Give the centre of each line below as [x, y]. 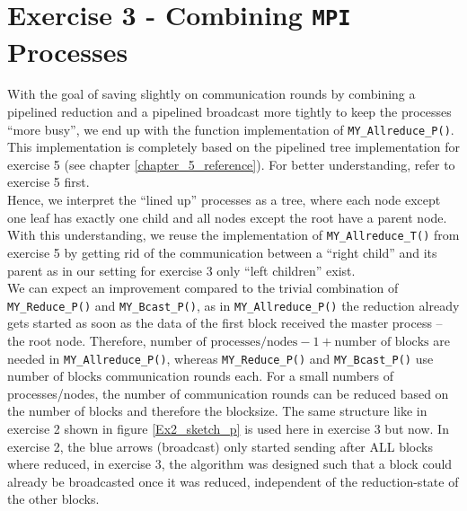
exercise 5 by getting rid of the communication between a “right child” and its [222, 252]
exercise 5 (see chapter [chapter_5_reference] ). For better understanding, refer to [231, 164]
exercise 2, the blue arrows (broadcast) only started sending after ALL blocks [220, 446]
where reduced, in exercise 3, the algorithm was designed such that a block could [230, 464]
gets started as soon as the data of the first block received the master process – [225, 323]
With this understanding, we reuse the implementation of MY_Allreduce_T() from [233, 235]
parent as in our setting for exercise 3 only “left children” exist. [181, 270]
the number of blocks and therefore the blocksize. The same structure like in [217, 411]
